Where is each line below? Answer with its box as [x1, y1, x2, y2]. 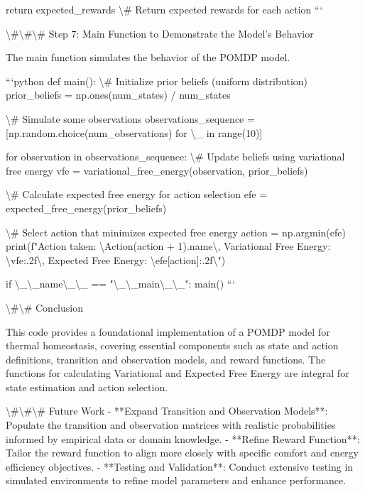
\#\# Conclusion [6, 300, 83, 315]
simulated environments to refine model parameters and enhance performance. [6, 473, 347, 488]
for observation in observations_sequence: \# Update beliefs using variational [6, 149, 345, 164]
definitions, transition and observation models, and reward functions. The [6, 351, 326, 366]
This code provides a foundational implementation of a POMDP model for [6, 324, 330, 339]
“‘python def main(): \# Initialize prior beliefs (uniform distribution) [6, 73, 308, 88]
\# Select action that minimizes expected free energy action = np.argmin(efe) [6, 224, 346, 239]
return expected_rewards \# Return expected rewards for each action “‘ [6, 2, 323, 16]
